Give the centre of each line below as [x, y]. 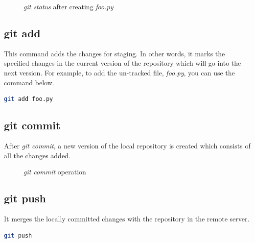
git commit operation [55, 172]
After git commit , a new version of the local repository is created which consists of [127, 145]
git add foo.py [29, 99]
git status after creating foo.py [69, 6]
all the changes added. [37, 155]
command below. [29, 82]
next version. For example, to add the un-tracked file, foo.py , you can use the [119, 72]
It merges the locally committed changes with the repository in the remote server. [127, 218]
